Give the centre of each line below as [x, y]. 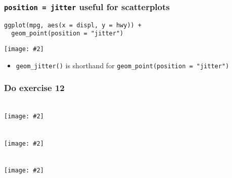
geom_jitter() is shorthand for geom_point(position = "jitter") [123, 65]
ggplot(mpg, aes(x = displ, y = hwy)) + [73, 25]
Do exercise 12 [34, 88]
